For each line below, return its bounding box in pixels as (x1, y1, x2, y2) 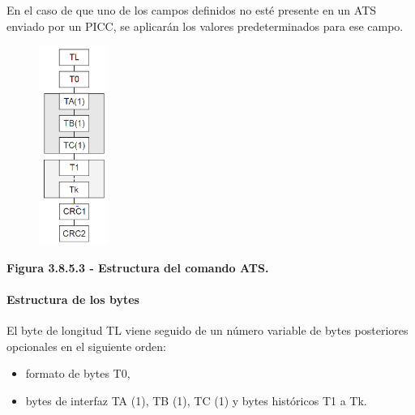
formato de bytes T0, (25, 365, 130, 382)
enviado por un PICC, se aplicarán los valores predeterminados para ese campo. (6, 17, 404, 34)
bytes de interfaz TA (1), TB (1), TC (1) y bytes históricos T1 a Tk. (25, 391, 367, 409)
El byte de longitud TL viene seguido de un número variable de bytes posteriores (6, 321, 409, 338)
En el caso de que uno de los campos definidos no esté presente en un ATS (6, 2, 377, 18)
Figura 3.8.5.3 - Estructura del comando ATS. (6, 259, 269, 276)
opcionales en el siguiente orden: (6, 337, 166, 354)
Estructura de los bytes (6, 290, 139, 307)
